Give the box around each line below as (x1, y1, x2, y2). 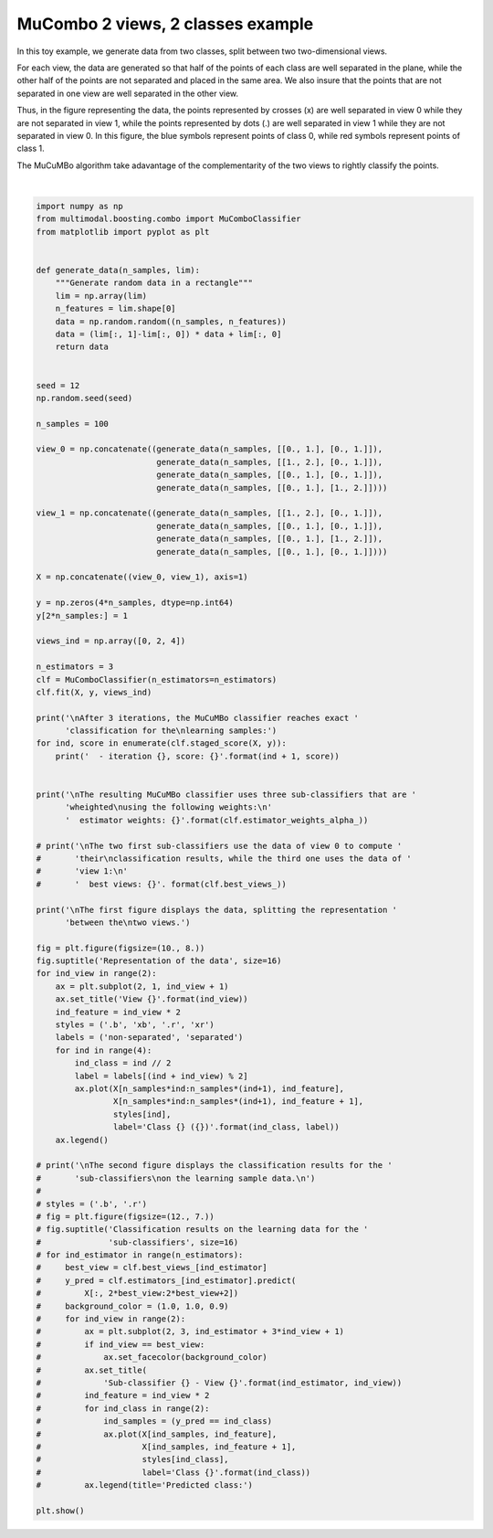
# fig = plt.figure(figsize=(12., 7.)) (36, 1211, 215, 1222)
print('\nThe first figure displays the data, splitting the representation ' (36, 905, 397, 915)
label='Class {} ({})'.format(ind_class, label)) (112, 1122, 340, 1132)
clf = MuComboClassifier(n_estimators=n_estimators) (36, 674, 278, 684)
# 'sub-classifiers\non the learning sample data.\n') (36, 1172, 316, 1183)
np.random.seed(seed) (36, 393, 133, 403)
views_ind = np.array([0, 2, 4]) (36, 636, 186, 646)
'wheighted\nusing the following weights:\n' (65, 802, 273, 812)
